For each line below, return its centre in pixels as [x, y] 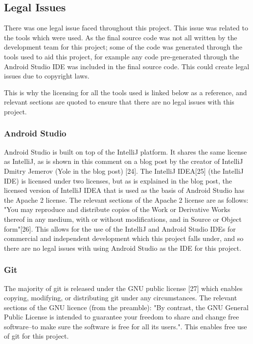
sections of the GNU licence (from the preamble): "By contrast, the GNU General [126, 307]
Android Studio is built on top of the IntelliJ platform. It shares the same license [126, 151]
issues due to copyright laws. [47, 76]
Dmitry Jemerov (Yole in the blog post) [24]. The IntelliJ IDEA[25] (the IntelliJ [124, 171]
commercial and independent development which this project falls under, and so [124, 238]
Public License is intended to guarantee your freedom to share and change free [122, 317]
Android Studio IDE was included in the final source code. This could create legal [127, 66]
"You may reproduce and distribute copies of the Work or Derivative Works [117, 209]
